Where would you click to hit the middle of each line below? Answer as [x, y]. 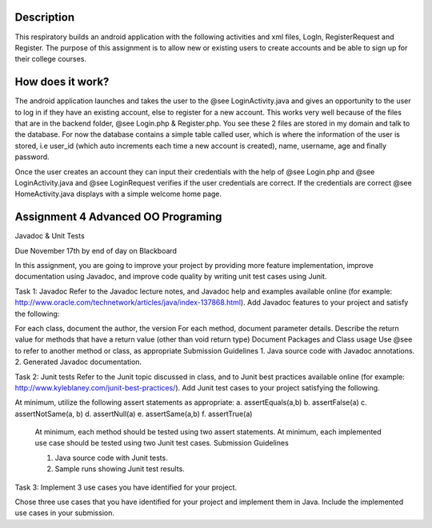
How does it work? [62, 82]
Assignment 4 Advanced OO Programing [118, 217]
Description [45, 17]
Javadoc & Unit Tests [50, 236]
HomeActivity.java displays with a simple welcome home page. [118, 194]
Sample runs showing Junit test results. [120, 469]
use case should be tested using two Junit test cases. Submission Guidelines [162, 443]
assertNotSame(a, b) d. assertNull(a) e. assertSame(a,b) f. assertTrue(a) [134, 414]
